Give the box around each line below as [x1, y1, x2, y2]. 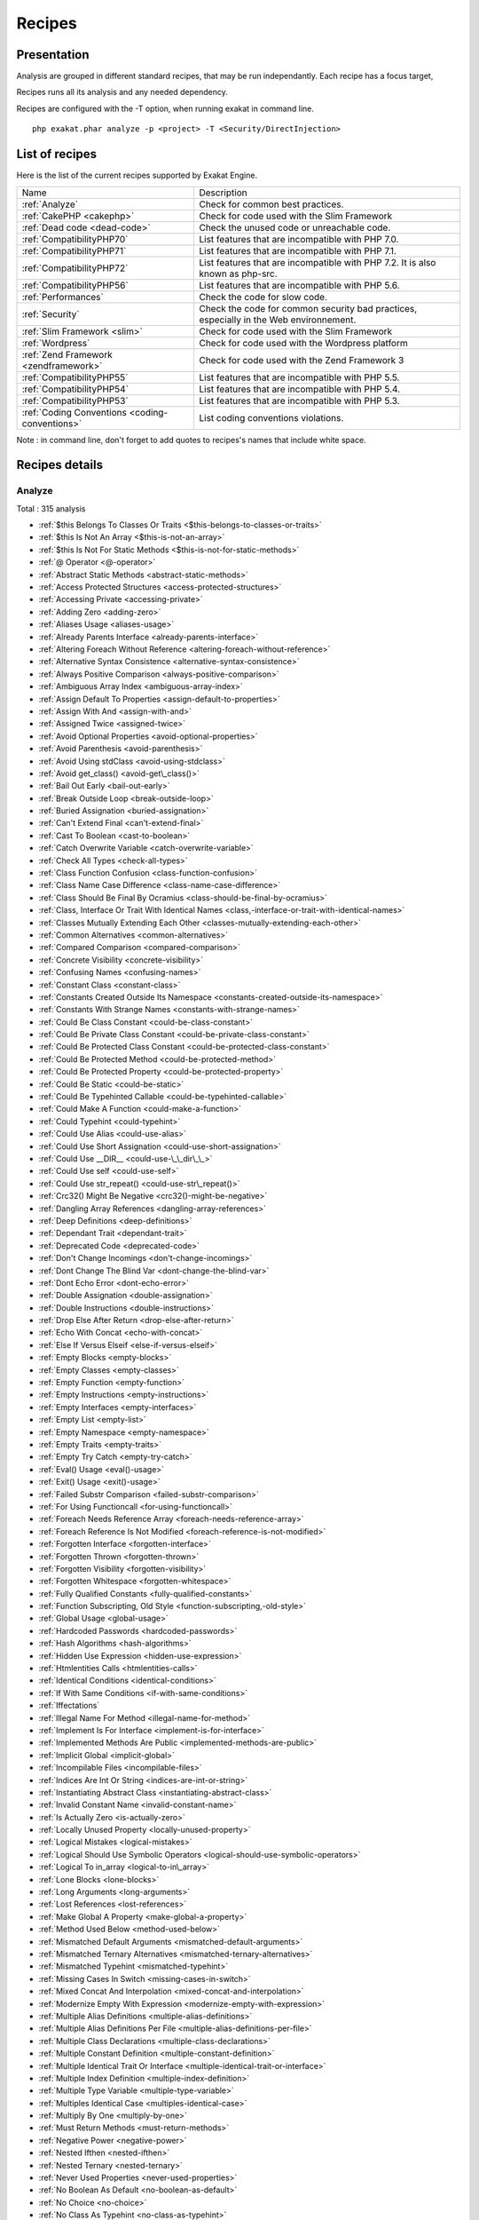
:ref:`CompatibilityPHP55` [21, 371, 129, 384]
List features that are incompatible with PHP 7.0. [199, 233, 399, 245]
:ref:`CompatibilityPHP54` [21, 383, 129, 395]
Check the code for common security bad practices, [199, 302, 418, 314]
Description [199, 186, 247, 199]
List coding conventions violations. [199, 411, 344, 424]
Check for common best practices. [199, 198, 344, 210]
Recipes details [16, 457, 104, 472]
